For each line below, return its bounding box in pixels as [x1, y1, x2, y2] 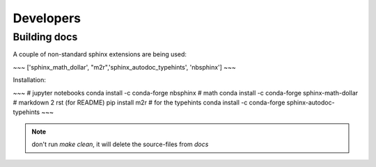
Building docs [13, 31, 78, 43]
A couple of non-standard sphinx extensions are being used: [13, 50, 187, 58]
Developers [13, 10, 81, 26]
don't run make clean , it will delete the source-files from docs [31, 140, 209, 149]
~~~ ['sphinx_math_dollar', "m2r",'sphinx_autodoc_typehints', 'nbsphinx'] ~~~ [13, 63, 236, 71]
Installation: [13, 76, 47, 84]
